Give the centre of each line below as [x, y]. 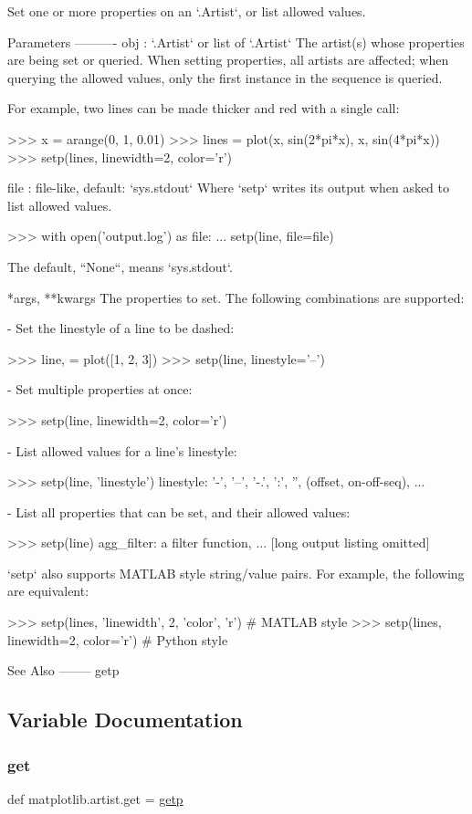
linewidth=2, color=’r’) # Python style [118, 639]
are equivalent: [48, 591]
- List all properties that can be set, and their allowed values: [179, 511]
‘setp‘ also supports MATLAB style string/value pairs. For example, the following [236, 573]
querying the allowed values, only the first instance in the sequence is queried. [225, 77]
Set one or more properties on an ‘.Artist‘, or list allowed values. [187, 11]
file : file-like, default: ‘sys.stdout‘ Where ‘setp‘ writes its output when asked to [229, 188]
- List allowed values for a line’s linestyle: [122, 450]
